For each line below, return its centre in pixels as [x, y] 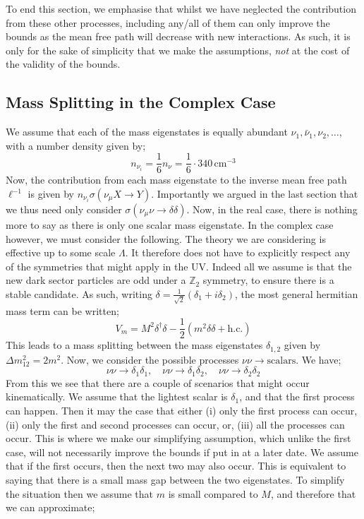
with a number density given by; [76, 145]
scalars [281, 360]
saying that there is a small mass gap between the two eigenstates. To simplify [175, 479]
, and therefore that [313, 493]
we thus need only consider [64, 209]
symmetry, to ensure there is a [268, 280]
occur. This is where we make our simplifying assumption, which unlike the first [178, 438]
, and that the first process [297, 396]
